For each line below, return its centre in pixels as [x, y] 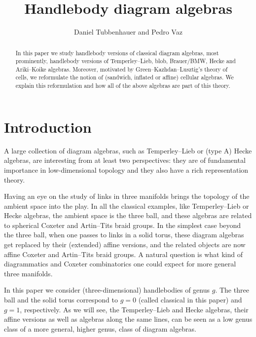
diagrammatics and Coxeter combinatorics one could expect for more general [120, 264]
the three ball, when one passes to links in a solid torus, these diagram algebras [124, 235]
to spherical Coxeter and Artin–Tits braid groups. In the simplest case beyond [123, 225]
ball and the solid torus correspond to [61, 300]
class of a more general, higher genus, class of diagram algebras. [100, 328]
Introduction [48, 127]
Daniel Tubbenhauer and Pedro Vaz [128, 32]
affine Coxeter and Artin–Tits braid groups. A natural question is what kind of [123, 254]
